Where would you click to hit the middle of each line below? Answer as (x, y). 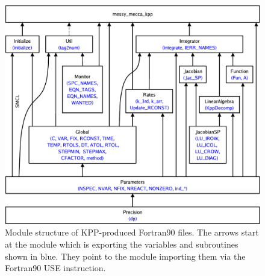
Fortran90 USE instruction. (55, 268)
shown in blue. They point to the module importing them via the (125, 256)
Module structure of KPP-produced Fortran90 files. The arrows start (132, 232)
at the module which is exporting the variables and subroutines (122, 244)
